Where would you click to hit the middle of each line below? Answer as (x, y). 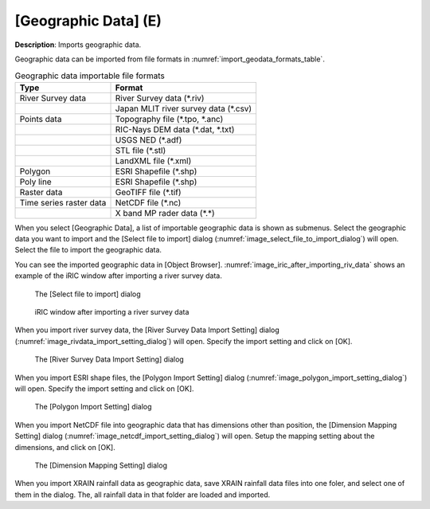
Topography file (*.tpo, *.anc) (169, 119)
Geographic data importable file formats (90, 76)
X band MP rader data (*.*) (165, 213)
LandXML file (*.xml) (153, 161)
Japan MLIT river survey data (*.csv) (184, 108)
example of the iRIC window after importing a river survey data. (118, 276)
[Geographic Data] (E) (88, 21)
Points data (41, 119)
